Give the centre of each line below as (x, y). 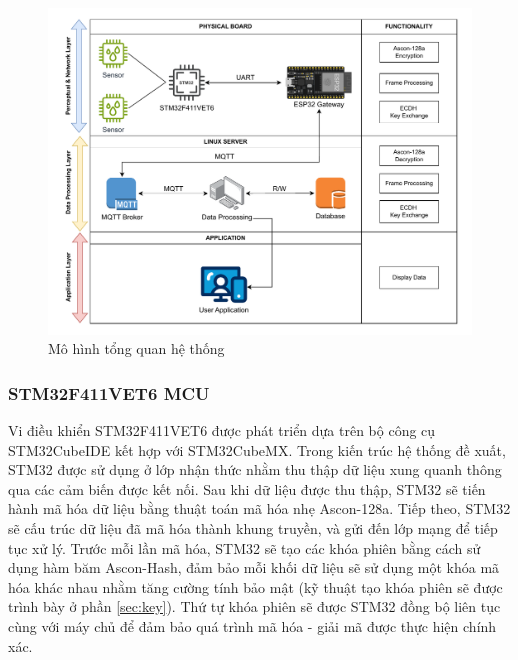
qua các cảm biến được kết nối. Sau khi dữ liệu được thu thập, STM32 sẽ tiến (247, 488)
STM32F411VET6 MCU (109, 392)
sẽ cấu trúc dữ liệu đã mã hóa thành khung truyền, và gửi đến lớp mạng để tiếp (253, 528)
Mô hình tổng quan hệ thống (136, 348)
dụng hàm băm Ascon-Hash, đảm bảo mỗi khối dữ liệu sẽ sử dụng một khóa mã (254, 567)
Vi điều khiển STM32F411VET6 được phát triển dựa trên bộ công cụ (222, 430)
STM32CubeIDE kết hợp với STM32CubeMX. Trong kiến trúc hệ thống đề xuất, (257, 449)
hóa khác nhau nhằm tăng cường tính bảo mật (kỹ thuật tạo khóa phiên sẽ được (255, 586)
